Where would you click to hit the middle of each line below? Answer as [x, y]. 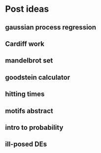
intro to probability [34, 127]
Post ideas [27, 9]
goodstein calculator [38, 77]
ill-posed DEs [26, 144]
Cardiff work [25, 44]
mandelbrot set [29, 61]
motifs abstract [29, 111]
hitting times [25, 94]
